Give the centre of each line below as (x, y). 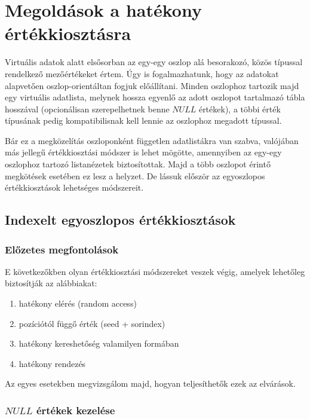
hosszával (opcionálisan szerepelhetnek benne (87, 108)
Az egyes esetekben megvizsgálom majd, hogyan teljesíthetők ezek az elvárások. (150, 383)
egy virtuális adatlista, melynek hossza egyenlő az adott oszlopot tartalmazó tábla (155, 97)
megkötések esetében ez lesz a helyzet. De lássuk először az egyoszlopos (135, 175)
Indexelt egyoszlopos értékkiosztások (120, 220)
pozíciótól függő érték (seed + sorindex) (92, 323)
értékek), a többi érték (240, 108)
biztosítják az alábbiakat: (51, 283)
